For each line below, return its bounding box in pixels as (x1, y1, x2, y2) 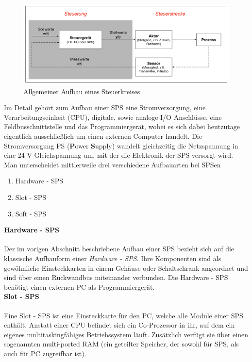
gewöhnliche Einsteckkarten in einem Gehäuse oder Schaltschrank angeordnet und (4, 263, 248, 273)
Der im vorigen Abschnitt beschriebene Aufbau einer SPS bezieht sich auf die (4, 244, 235, 254)
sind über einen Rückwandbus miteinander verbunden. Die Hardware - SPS (4, 272, 228, 282)
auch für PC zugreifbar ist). (4, 348, 86, 358)
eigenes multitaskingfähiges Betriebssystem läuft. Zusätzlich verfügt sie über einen (4, 329, 248, 339)
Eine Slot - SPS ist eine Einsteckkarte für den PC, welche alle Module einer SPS (4, 310, 243, 320)
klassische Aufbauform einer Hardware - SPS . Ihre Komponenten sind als (4, 253, 221, 263)
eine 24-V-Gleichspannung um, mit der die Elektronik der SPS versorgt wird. (4, 150, 233, 160)
